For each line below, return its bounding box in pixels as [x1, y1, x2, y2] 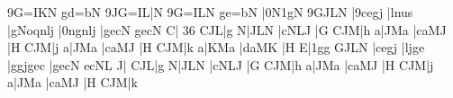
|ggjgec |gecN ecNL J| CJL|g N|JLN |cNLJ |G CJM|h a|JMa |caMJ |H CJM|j [7, 55, 434, 74]
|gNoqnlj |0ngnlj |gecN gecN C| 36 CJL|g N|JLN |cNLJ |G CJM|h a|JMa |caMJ [7, 20, 447, 39]
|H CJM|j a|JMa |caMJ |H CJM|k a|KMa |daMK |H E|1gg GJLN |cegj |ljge [7, 38, 425, 57]
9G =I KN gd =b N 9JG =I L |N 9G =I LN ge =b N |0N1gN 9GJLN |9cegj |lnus [7, 3, 413, 21]
